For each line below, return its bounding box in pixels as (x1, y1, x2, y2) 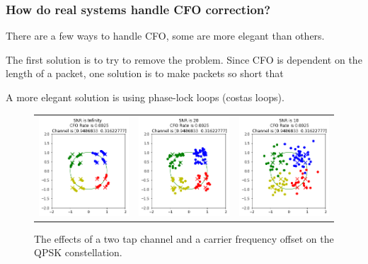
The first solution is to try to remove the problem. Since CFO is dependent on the (6, 52, 362, 67)
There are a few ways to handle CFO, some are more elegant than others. (6, 28, 325, 43)
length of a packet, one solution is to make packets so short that (6, 66, 284, 81)
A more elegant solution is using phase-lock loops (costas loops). (6, 90, 284, 104)
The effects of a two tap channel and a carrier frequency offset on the (34, 231, 334, 246)
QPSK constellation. (34, 245, 122, 260)
